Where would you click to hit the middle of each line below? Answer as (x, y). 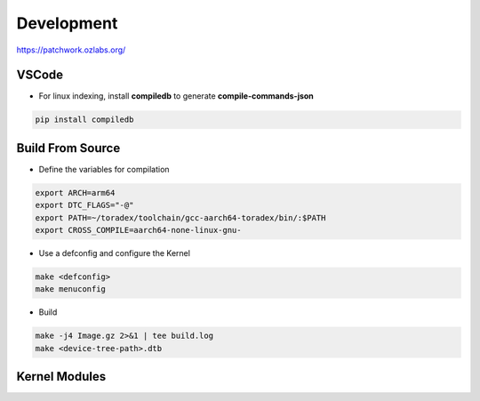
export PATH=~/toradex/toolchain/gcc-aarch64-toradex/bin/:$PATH (180, 217)
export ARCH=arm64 (75, 192)
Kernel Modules (61, 377)
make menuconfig (71, 289)
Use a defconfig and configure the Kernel (115, 253)
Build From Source (68, 148)
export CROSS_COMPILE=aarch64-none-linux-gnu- (138, 230)
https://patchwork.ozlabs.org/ (71, 50)
